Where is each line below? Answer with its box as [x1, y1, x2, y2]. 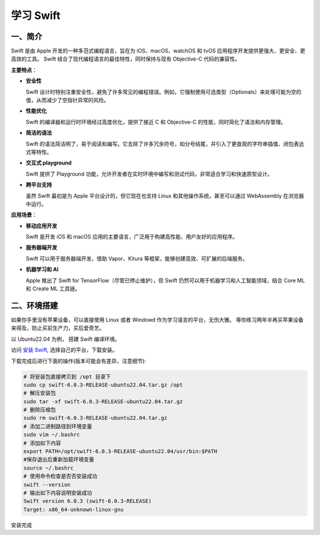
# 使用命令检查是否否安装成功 [23, 473, 98, 480]
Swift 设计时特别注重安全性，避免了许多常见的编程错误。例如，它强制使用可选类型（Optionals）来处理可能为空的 [25, 88, 302, 95]
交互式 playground [25, 159, 72, 166]
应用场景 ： [11, 211, 37, 219]
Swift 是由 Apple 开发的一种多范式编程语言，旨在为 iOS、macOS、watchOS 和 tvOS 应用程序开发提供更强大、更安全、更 [11, 48, 306, 55]
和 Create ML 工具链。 [25, 285, 81, 292]
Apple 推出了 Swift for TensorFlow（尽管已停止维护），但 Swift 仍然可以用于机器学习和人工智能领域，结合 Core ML [25, 277, 305, 284]
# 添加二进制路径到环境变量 [23, 423, 92, 430]
